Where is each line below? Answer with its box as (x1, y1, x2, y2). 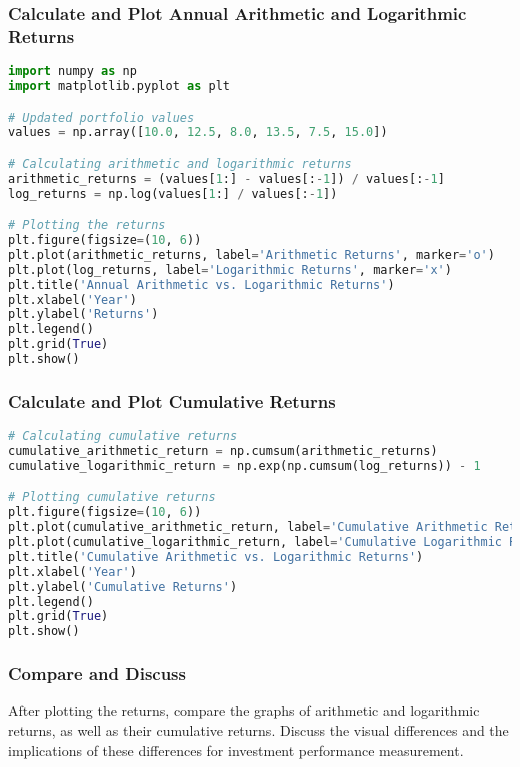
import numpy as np (8, 64, 137, 79)
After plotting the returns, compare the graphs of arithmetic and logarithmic (8, 700, 480, 721)
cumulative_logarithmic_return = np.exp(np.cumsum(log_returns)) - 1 (8, 458, 481, 473)
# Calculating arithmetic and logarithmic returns (8, 156, 352, 171)
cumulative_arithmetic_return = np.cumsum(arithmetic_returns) (8, 444, 438, 459)
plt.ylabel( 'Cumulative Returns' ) (8, 579, 238, 594)
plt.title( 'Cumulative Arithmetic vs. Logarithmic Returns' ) (8, 549, 424, 564)
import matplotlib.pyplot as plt (8, 79, 230, 94)
